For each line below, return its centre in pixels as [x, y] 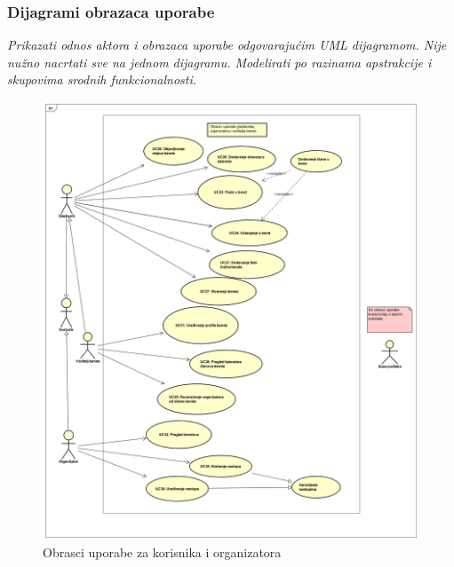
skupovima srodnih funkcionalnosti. [102, 79]
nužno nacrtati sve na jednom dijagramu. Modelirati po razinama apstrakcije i [219, 62]
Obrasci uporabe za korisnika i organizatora [162, 552]
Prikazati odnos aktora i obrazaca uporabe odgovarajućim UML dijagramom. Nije [227, 45]
